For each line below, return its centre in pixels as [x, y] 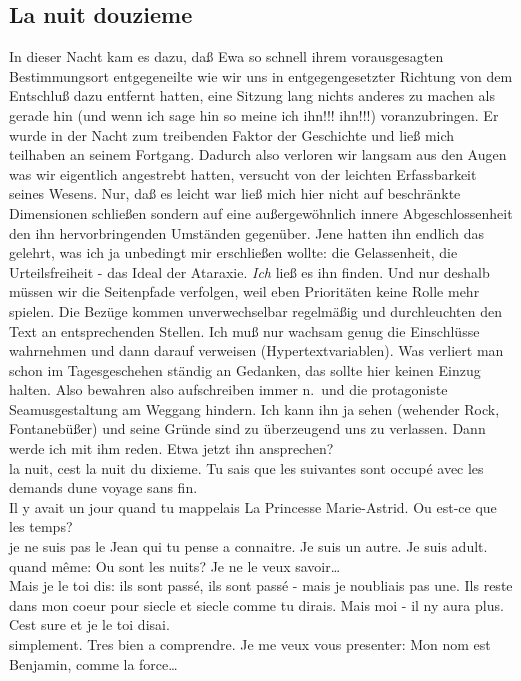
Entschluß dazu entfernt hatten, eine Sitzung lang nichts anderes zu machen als [252, 95]
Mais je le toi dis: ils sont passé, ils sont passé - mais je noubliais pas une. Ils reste [261, 585]
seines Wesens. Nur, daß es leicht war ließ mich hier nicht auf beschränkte [235, 193]
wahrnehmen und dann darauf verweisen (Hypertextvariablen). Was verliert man [256, 350]
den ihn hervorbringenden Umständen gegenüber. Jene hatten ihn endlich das [247, 232]
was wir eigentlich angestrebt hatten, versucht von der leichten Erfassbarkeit [243, 173]
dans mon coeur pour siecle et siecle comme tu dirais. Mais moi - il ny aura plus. [256, 604]
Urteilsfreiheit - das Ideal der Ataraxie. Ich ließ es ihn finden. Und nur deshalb [249, 271]
